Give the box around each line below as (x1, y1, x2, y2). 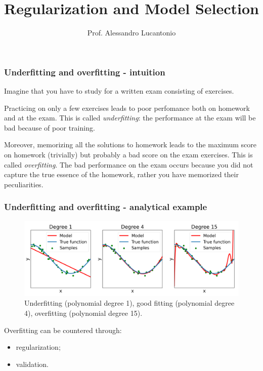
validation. (16, 358, 49, 369)
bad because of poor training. (4, 122, 95, 133)
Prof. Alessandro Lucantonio (87, 27, 176, 38)
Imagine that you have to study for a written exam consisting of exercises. (4, 86, 234, 96)
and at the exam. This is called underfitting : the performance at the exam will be (4, 112, 256, 123)
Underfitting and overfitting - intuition (4, 65, 165, 78)
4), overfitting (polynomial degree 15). (24, 308, 143, 318)
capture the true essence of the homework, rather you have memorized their (4, 169, 239, 180)
